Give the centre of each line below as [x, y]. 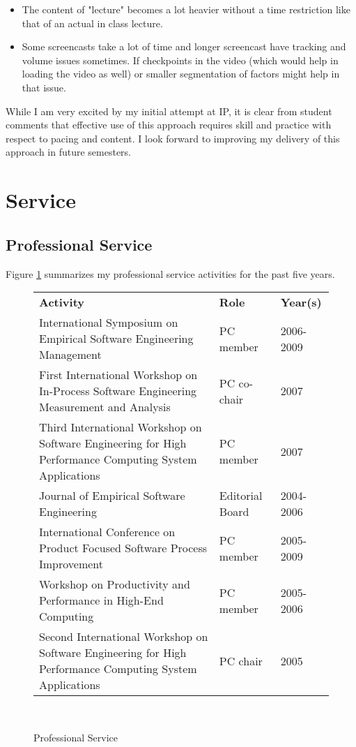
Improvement [71, 564]
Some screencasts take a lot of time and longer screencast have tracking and [184, 46]
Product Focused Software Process [123, 548]
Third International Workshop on [121, 427]
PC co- [236, 383]
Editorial [241, 496]
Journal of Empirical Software [112, 496]
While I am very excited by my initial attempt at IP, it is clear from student [169, 111]
